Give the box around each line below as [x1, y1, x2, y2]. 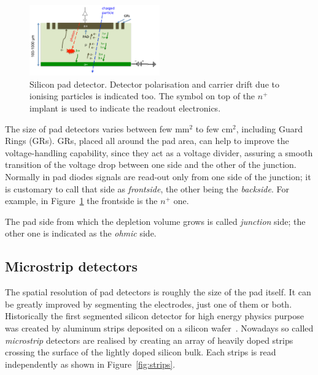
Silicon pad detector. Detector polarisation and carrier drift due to [29, 77, 279, 90]
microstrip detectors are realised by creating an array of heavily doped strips [5, 333, 293, 346]
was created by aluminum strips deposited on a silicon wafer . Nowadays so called [5, 321, 314, 334]
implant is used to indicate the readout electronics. [29, 102, 221, 114]
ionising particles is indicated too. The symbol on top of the [29, 89, 255, 102]
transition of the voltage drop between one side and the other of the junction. [5, 158, 297, 171]
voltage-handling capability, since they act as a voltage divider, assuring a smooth [5, 146, 313, 159]
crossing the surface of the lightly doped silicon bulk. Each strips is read [5, 346, 276, 358]
